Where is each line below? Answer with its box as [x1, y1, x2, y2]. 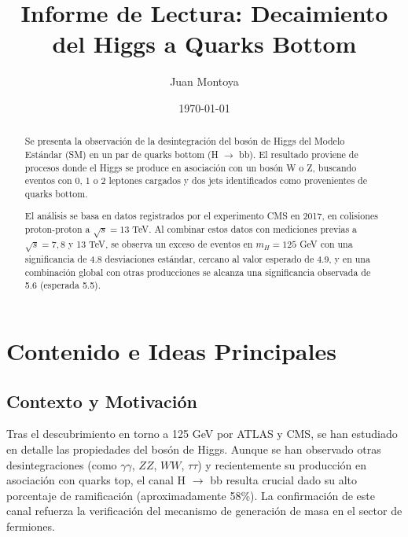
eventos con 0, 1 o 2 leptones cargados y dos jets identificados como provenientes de [24, 174, 367, 187]
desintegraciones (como [6, 456, 117, 473]
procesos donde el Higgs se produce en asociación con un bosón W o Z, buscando [24, 160, 357, 174]
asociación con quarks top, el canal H [6, 472, 186, 488]
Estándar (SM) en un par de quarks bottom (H [24, 147, 219, 160]
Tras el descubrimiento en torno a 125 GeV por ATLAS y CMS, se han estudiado [6, 425, 398, 442]
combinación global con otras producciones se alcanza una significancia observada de [24, 265, 371, 278]
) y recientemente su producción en [197, 456, 367, 473]
